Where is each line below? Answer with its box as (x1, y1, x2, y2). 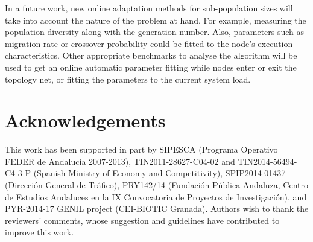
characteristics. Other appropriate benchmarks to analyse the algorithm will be (5, 49, 297, 62)
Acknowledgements (5, 108, 166, 133)
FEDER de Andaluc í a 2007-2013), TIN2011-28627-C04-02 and (5, 154, 235, 167)
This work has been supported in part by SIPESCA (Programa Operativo (5, 143, 278, 156)
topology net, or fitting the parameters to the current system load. (5, 72, 251, 85)
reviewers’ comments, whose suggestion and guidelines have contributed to (5, 214, 280, 226)
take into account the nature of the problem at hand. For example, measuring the (5, 13, 306, 26)
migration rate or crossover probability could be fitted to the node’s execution (5, 37, 293, 49)
